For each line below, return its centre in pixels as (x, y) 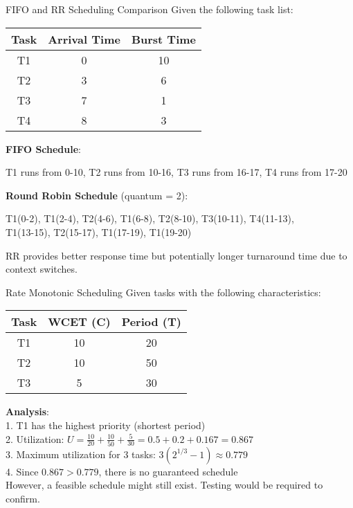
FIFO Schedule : (44, 148)
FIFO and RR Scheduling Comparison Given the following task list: (150, 9)
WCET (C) (79, 322)
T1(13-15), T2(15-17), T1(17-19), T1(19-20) (99, 232)
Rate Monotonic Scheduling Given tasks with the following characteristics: (163, 292)
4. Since (22, 471)
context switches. (42, 269)
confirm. (23, 499)
